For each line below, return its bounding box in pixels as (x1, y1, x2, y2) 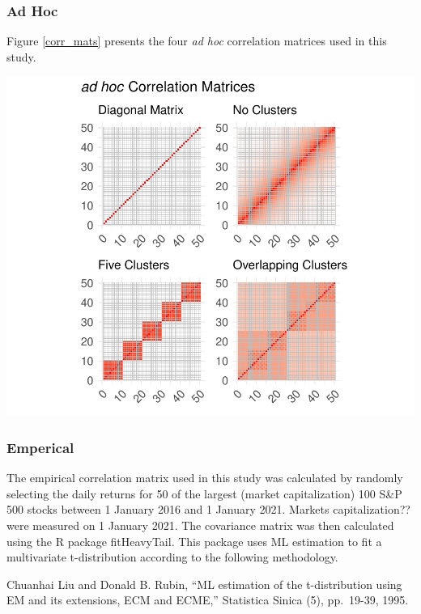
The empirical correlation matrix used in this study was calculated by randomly (6, 469, 403, 486)
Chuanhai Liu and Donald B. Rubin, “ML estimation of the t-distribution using (6, 575, 402, 592)
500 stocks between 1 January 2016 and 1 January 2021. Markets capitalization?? (6, 501, 410, 518)
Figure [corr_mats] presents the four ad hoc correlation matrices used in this (6, 32, 387, 49)
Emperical (6, 437, 74, 457)
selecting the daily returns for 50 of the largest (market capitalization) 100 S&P (6, 485, 402, 502)
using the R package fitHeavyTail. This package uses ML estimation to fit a (6, 532, 382, 549)
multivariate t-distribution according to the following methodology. (6, 548, 338, 565)
